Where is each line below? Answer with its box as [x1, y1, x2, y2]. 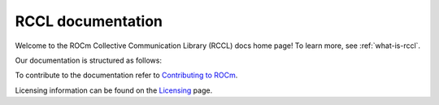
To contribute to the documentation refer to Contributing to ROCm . [15, 70, 238, 81]
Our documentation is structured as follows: [15, 55, 163, 65]
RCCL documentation [15, 12, 163, 30]
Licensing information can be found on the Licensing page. [15, 85, 213, 95]
